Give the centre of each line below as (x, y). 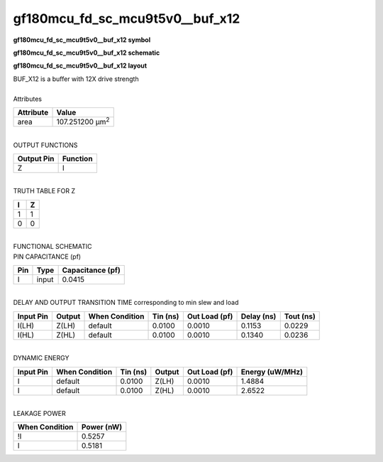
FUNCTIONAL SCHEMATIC (52, 247)
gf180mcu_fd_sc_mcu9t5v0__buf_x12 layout (80, 66)
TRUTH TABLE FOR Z (44, 191)
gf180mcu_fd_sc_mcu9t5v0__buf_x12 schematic (87, 53)
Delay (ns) (259, 316)
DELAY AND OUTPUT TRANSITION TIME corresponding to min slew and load (126, 303)
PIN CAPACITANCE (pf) (47, 257)
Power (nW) (102, 427)
